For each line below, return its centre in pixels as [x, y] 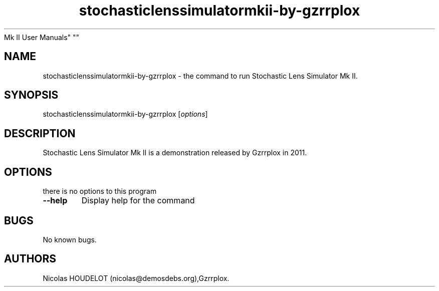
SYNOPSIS [31, 95]
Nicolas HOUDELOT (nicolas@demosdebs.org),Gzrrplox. [136, 278]
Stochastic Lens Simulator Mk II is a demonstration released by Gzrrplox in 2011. [175, 153]
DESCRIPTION [40, 133]
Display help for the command [138, 201]
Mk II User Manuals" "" [42, 37]
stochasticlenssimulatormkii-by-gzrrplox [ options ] [125, 114]
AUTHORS [30, 259]
